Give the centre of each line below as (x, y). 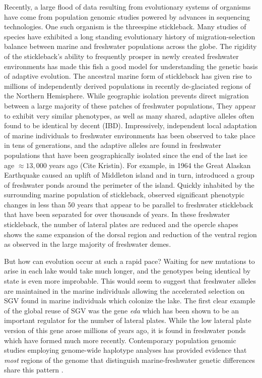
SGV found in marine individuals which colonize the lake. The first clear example (130, 301)
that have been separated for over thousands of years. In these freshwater (117, 214)
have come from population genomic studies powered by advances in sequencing (127, 16)
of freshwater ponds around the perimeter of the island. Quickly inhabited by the (129, 184)
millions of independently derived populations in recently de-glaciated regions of (127, 86)
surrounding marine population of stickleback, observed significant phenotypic (124, 195)
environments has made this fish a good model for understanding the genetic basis (131, 66)
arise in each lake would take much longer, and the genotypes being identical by (127, 271)
